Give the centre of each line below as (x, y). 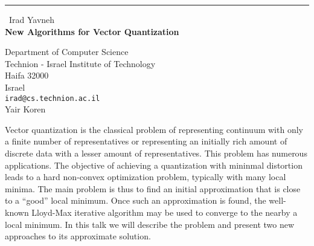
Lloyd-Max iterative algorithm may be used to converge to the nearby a (165, 212)
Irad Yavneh (32, 19)
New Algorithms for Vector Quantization (92, 31)
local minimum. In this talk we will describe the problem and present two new (150, 224)
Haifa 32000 (27, 75)
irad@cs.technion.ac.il (53, 98)
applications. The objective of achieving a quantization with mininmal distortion (154, 165)
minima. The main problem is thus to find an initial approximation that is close (153, 188)
